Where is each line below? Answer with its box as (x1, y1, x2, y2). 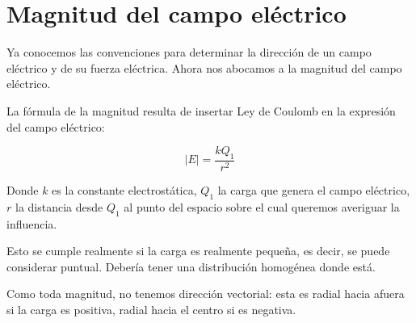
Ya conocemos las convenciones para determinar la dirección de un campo (6, 44, 372, 61)
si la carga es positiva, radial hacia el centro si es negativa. (6, 300, 296, 317)
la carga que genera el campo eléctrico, (217, 181, 410, 198)
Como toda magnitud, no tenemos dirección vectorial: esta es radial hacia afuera (6, 285, 405, 302)
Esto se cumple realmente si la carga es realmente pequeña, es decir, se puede (6, 242, 390, 259)
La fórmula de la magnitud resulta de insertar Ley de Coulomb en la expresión (6, 102, 396, 119)
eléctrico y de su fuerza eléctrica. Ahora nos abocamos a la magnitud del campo (6, 59, 402, 76)
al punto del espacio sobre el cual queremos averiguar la (124, 198, 400, 215)
